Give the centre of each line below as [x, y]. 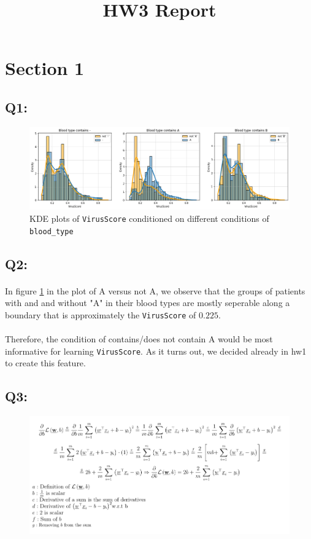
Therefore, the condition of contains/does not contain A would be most [139, 339]
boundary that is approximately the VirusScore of [101, 314]
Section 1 [45, 68]
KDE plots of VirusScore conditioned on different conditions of [149, 218]
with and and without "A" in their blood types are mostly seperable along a [148, 303]
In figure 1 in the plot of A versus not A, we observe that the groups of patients [155, 290]
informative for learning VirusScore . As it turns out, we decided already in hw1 [156, 351]
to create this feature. [45, 363]
